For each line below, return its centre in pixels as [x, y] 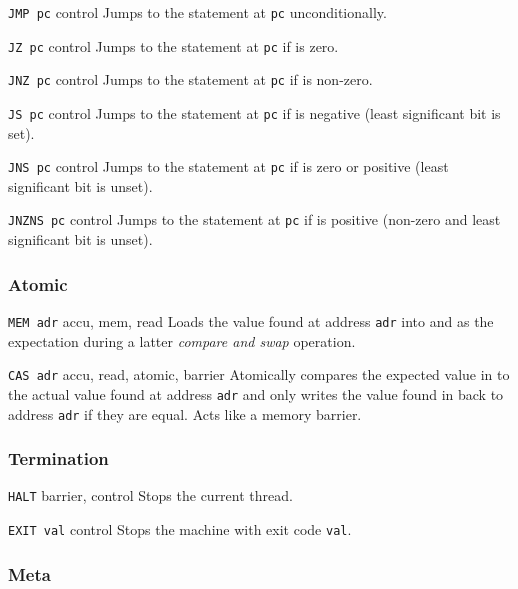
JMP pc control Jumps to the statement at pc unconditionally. [197, 12]
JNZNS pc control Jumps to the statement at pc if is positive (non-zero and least [254, 219]
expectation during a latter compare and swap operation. [182, 340]
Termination [58, 458]
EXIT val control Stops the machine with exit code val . [180, 529]
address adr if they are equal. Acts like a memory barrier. [185, 413]
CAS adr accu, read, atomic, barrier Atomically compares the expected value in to [259, 374]
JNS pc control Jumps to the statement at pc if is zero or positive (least [228, 166]
